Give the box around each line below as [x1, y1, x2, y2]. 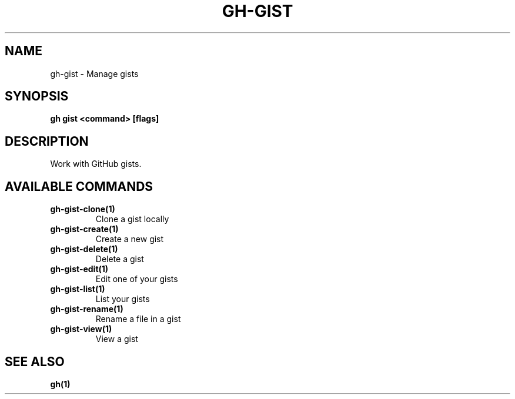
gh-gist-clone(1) [50, 204, 115, 214]
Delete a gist [95, 254, 144, 264]
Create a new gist [95, 234, 164, 244]
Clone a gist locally [95, 214, 169, 224]
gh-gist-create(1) [50, 224, 119, 234]
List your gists [95, 294, 150, 304]
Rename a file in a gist [95, 314, 181, 324]
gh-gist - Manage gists [50, 68, 139, 79]
